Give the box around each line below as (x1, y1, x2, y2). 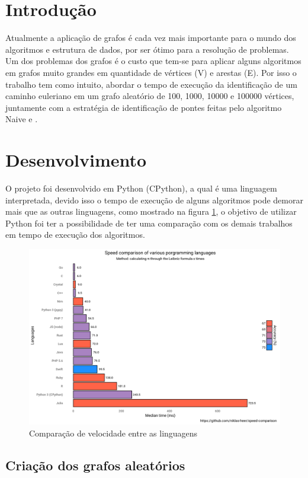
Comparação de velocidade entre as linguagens (29, 427, 198, 439)
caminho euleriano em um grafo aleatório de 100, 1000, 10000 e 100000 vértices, (5, 90, 294, 102)
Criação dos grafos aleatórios (5, 456, 185, 474)
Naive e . (5, 113, 38, 125)
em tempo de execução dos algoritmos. (5, 228, 145, 241)
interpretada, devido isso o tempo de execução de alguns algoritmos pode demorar (5, 193, 303, 206)
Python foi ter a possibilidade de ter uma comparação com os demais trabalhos (5, 216, 293, 229)
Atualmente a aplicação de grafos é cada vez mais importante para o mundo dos (5, 31, 296, 44)
